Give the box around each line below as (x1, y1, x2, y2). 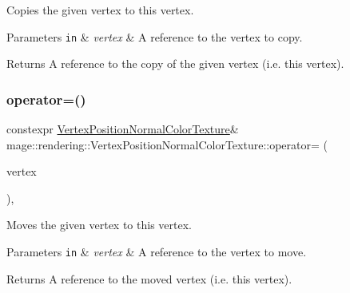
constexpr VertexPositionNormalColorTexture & (6, 121, 239, 137)
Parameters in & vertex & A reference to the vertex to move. (6, 244, 307, 260)
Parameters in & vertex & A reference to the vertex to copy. (6, 28, 303, 45)
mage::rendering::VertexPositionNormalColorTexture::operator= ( (6, 136, 328, 152)
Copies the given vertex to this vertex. (6, 2, 194, 18)
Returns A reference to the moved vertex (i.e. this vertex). (6, 270, 292, 287)
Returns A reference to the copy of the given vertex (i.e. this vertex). (6, 55, 344, 72)
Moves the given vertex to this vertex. (6, 216, 192, 233)
